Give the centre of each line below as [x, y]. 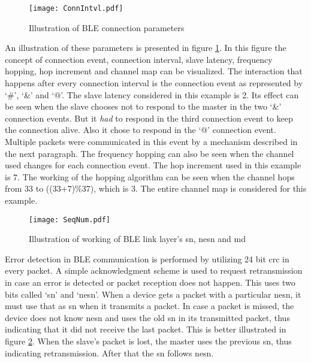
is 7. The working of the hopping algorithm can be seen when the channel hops [150, 176]
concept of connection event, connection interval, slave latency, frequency [139, 59]
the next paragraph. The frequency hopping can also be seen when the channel [150, 153]
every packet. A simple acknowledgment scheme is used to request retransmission [154, 270]
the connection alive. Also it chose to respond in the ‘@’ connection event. [141, 130]
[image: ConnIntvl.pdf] [76, 8]
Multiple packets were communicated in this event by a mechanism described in [151, 141]
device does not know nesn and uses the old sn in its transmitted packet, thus [147, 317]
